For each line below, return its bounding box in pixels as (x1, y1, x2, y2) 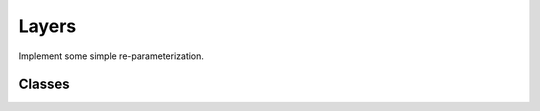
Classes (18, 76, 70, 93)
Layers (18, 15, 77, 37)
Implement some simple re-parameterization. (18, 50, 205, 62)
